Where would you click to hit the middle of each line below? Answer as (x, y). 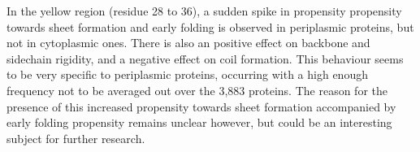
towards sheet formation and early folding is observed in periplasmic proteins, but (210, 26)
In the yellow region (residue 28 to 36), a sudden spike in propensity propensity (204, 11)
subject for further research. (76, 138)
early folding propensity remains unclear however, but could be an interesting (199, 122)
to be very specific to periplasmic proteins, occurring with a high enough (187, 74)
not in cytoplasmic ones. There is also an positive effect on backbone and (188, 43)
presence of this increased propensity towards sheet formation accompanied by (201, 106)
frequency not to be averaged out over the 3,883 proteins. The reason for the (197, 90)
